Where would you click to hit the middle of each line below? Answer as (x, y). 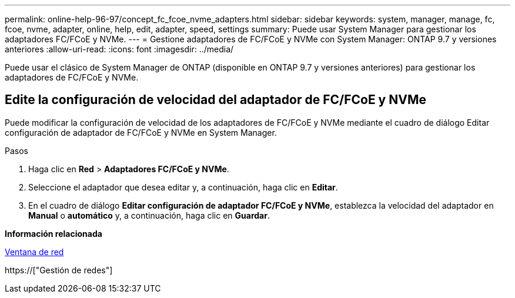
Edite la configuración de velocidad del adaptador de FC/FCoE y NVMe (215, 100)
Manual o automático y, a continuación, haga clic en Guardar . (149, 215)
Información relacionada (53, 233)
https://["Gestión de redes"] (59, 270)
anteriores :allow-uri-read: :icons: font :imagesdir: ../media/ (119, 49)
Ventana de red (34, 252)
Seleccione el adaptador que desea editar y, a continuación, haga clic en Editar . (183, 187)
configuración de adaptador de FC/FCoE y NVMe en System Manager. (141, 132)
